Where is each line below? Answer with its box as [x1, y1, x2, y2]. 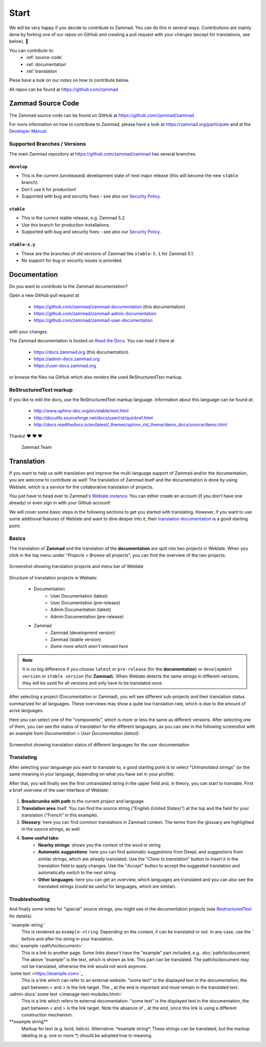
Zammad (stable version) [50, 637, 101, 642]
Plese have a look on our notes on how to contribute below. [9, 77, 130, 83]
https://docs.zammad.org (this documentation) [33, 349, 129, 355]
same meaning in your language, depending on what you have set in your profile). [9, 771, 175, 777]
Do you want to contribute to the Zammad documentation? [9, 283, 128, 289]
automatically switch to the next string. [38, 870, 117, 876]
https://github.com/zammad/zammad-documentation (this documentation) [33, 304, 186, 310]
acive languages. [9, 708, 44, 714]
